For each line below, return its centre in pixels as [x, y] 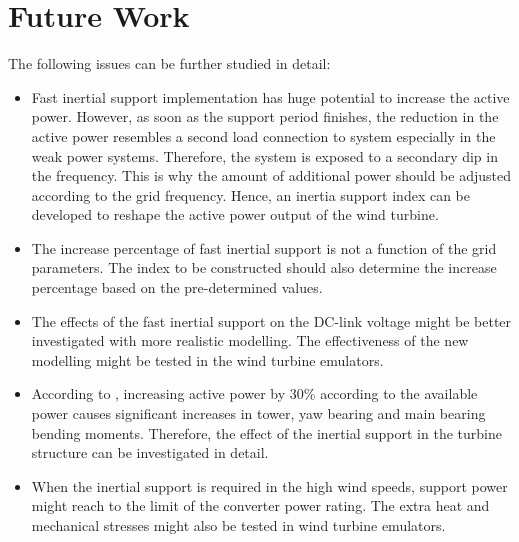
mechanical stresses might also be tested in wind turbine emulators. [238, 525]
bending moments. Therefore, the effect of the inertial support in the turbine [266, 432]
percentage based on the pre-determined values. [177, 287]
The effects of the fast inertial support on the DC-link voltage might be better [271, 320]
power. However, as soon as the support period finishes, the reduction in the [265, 116]
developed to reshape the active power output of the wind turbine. [235, 214]
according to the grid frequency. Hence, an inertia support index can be [250, 194]
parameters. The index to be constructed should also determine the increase [264, 267]
